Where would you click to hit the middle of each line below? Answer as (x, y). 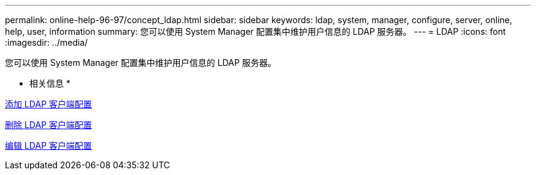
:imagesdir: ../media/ (47, 42)
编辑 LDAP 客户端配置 (49, 145)
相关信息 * (50, 83)
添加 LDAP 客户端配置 (49, 104)
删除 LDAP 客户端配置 (49, 125)
